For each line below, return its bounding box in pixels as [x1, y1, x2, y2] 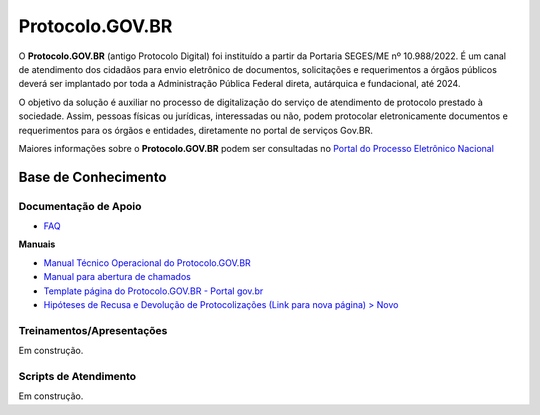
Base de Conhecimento [18, 168, 167, 185]
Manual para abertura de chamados [43, 271, 192, 283]
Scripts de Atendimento [18, 369, 137, 383]
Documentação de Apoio [18, 199, 142, 213]
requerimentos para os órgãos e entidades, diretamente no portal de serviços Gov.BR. [18, 124, 374, 136]
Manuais [18, 238, 56, 250]
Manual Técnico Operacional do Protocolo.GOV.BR [43, 256, 252, 269]
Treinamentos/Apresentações [18, 323, 168, 337]
